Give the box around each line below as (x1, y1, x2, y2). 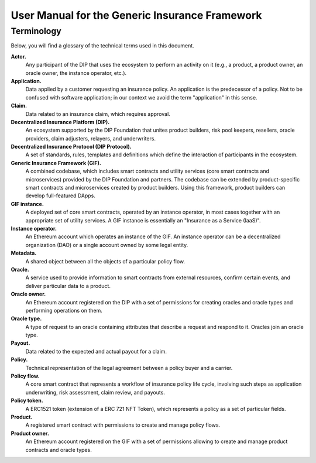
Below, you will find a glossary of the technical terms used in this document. (11, 42, 194, 49)
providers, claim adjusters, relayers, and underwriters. (25, 135, 156, 142)
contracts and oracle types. (25, 446, 92, 453)
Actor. (11, 53, 26, 60)
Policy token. (11, 397, 43, 404)
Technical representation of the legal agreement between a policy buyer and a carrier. (25, 364, 233, 371)
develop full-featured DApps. (25, 192, 96, 199)
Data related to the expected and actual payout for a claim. (25, 348, 167, 355)
